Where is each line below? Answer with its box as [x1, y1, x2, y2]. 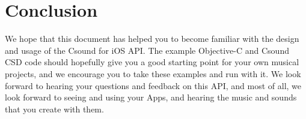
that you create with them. [5, 102, 104, 115]
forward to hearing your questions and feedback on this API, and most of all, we [5, 79, 302, 91]
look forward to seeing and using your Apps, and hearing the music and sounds [5, 91, 297, 103]
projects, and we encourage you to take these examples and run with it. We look [5, 67, 301, 80]
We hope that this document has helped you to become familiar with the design [5, 32, 299, 45]
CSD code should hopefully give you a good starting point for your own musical [5, 56, 299, 68]
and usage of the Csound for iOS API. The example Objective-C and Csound [5, 44, 289, 56]
